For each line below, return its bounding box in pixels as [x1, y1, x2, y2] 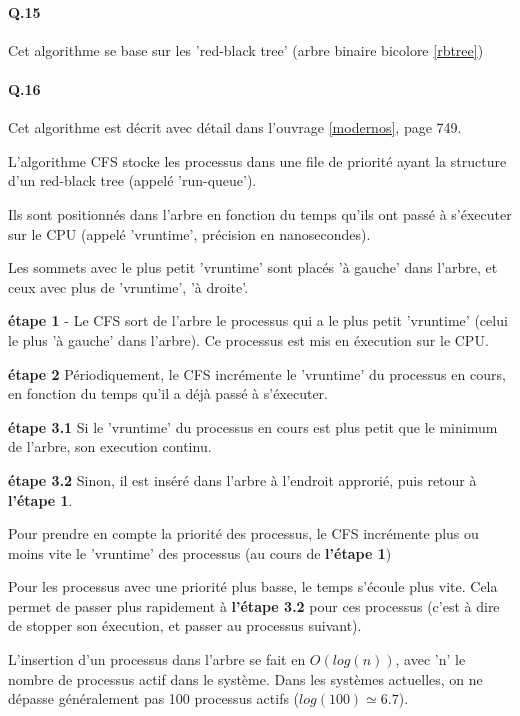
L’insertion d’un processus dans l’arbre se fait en [8, 649, 306, 670]
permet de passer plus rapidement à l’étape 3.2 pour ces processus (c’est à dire [8, 595, 500, 616]
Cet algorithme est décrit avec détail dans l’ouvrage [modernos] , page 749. [8, 117, 462, 138]
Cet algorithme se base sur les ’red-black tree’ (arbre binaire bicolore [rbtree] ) [8, 39, 484, 60]
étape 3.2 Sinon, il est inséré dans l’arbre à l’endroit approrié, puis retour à [8, 469, 477, 490]
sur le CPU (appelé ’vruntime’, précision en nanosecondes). [8, 223, 371, 244]
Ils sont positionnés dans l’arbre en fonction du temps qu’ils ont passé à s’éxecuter [8, 203, 512, 224]
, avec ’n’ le [395, 649, 466, 670]
